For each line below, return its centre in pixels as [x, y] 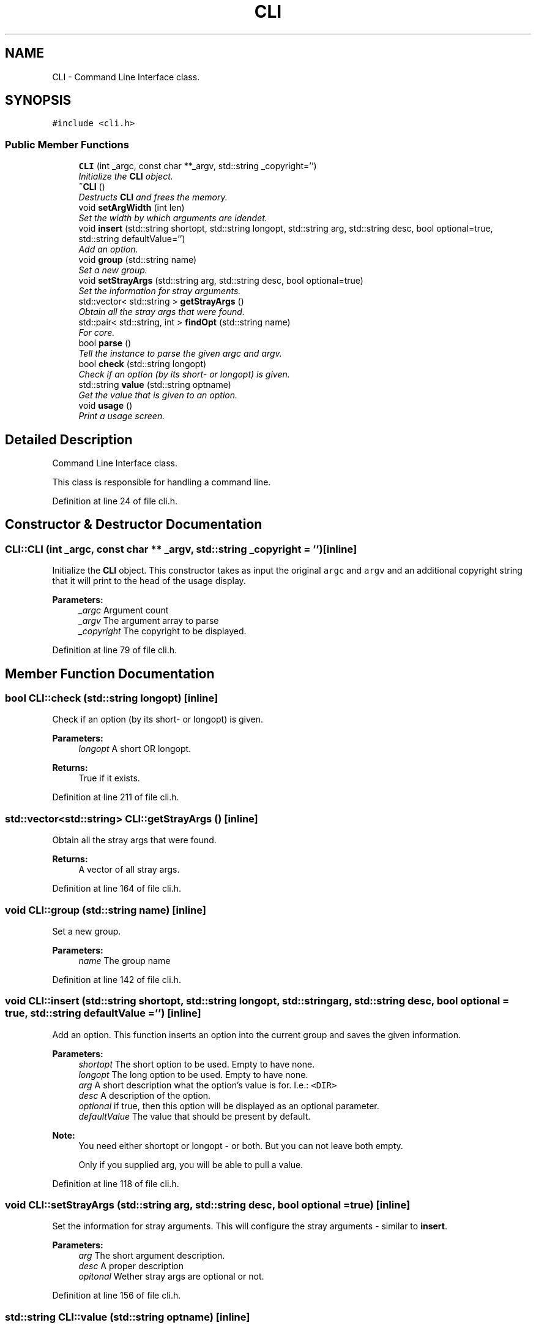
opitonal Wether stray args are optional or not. [171, 1277]
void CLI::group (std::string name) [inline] [106, 910]
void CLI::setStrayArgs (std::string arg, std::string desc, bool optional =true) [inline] [208, 1205]
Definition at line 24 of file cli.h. [115, 501]
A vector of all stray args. [129, 870]
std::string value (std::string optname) [155, 385]
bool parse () [105, 343]
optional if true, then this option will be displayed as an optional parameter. [229, 1106]
